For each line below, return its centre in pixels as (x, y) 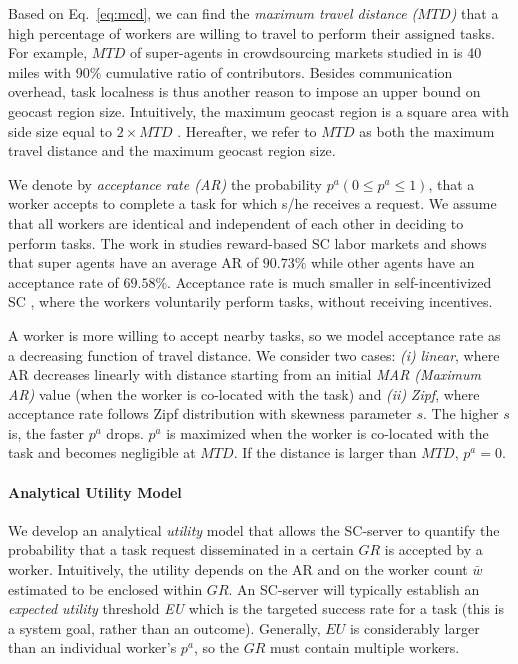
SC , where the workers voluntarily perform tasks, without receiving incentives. (250, 301)
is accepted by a (433, 549)
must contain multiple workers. (365, 647)
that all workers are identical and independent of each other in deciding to (236, 222)
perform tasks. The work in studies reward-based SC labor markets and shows (247, 242)
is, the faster (46, 432)
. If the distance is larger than (325, 452)
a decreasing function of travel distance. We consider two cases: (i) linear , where (254, 354)
